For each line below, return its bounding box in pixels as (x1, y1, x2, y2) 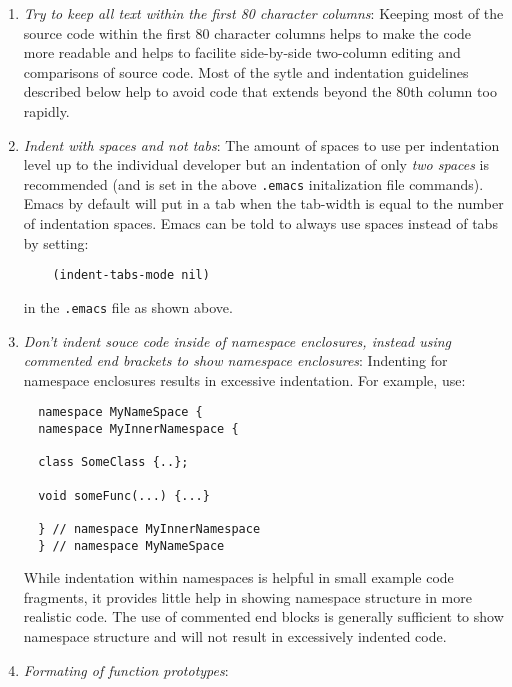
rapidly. (23, 100, 70, 121)
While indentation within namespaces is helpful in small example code (23, 567, 454, 588)
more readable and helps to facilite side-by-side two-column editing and (23, 42, 461, 63)
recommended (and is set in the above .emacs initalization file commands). (23, 173, 484, 194)
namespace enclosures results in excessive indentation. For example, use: (23, 369, 466, 390)
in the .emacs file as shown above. (23, 296, 233, 317)
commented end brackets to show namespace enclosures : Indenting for (23, 350, 448, 371)
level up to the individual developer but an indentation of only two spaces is (23, 154, 490, 175)
